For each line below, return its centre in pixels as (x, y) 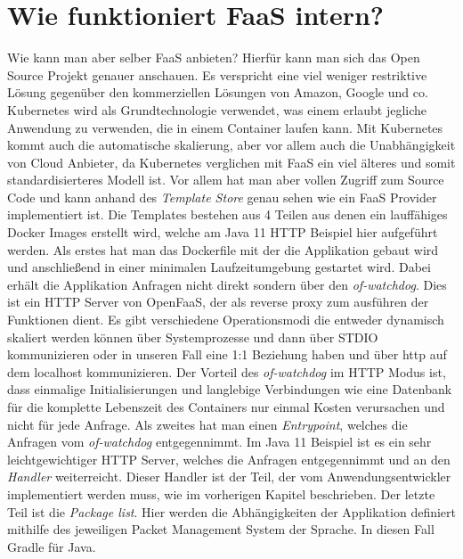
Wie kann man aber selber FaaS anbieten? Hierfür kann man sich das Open (214, 58)
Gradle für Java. (52, 546)
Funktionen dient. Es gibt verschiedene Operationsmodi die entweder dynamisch (226, 320)
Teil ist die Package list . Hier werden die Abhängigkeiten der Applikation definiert (231, 511)
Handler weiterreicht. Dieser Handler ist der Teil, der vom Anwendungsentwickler (229, 477)
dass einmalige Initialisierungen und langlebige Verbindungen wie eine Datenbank (230, 389)
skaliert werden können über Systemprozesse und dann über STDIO (193, 337)
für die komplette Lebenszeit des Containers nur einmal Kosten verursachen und (226, 407)
